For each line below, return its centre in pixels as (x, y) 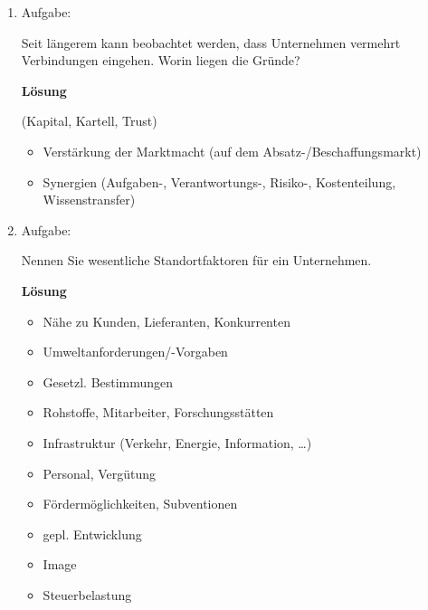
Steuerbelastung (87, 594)
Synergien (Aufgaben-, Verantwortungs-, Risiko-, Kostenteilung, (219, 181)
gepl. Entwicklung (92, 534)
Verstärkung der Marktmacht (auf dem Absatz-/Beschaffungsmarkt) (232, 151)
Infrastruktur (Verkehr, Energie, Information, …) (177, 442)
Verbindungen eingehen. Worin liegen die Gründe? (161, 60)
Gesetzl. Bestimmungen (108, 381)
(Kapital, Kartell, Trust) (89, 121)
